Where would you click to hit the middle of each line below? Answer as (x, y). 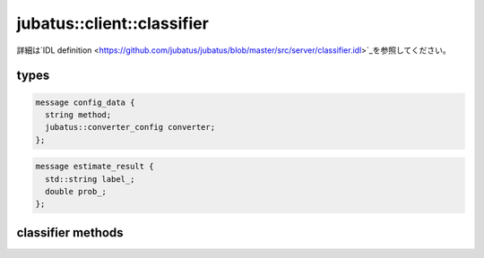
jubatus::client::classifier (113, 23)
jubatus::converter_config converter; (130, 127)
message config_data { (85, 102)
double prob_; (76, 192)
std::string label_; (90, 179)
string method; (78, 115)
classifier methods (70, 232)
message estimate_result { (95, 167)
